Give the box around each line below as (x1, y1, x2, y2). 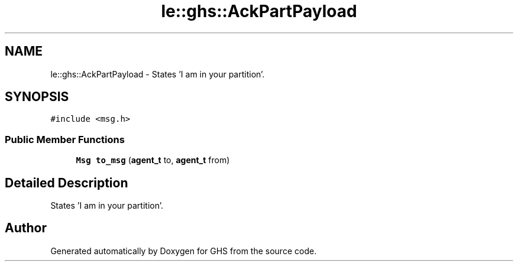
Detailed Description (5, 175, 128, 190)
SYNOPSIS (5, 89, 69, 105)
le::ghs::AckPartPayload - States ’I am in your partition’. (50, 69, 265, 79)
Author (5, 220, 47, 236)
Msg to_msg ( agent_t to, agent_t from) (76, 155, 230, 166)
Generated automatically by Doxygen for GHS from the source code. (50, 245, 317, 256)
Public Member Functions (5, 133, 125, 145)
